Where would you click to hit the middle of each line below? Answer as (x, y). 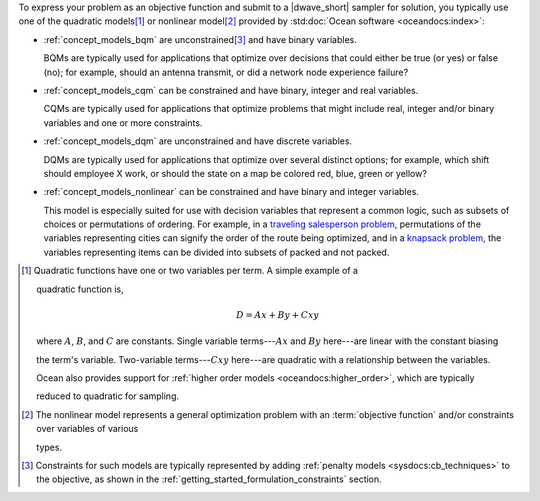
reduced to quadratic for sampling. (108, 396)
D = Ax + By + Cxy (277, 314)
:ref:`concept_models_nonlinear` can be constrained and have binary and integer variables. (231, 192)
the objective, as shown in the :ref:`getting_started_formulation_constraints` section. (209, 479)
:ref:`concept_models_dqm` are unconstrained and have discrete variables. (198, 141)
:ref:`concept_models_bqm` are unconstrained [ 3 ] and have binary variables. (200, 39)
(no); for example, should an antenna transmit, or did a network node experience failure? (226, 72)
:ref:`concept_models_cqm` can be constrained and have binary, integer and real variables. (231, 90)
